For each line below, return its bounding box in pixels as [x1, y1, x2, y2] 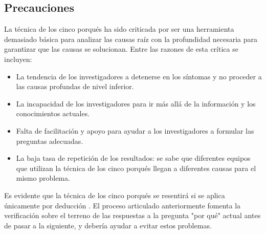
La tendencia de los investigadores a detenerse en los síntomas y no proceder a [16, 71, 262, 81]
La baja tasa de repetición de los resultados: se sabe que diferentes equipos [16, 153, 251, 163]
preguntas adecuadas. [16, 135, 83, 146]
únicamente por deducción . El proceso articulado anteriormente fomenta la [4, 200, 241, 210]
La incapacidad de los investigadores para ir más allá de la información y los [16, 98, 256, 109]
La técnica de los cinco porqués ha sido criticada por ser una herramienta [4, 24, 234, 34]
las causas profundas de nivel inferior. [16, 81, 134, 92]
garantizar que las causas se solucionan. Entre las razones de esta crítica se [4, 44, 238, 54]
